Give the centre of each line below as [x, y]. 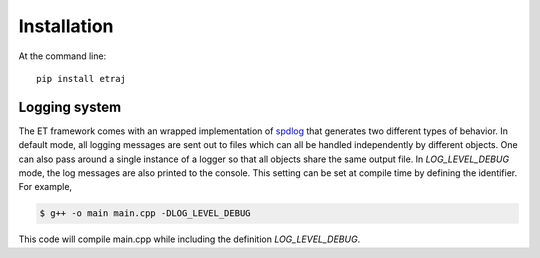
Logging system [70, 106]
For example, [45, 187]
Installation [66, 26]
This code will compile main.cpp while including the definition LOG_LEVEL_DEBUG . [189, 239]
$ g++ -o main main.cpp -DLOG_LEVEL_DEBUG [145, 213]
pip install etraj [81, 78]
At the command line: [62, 56]
